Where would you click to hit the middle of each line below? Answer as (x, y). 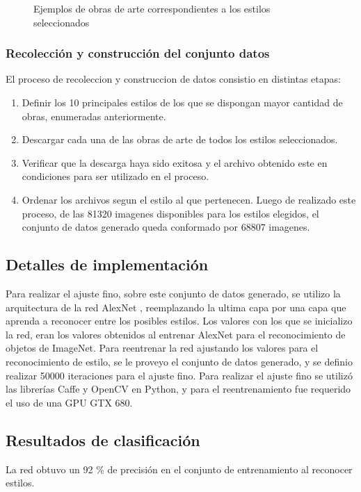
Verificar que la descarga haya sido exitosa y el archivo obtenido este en (175, 162)
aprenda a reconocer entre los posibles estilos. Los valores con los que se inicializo (179, 321)
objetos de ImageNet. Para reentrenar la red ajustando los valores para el (162, 348)
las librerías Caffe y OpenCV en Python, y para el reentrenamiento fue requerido (178, 389)
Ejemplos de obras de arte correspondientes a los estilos (152, 8)
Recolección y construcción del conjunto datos (138, 53)
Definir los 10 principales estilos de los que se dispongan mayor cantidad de (182, 102)
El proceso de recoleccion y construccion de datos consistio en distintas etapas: (173, 79)
